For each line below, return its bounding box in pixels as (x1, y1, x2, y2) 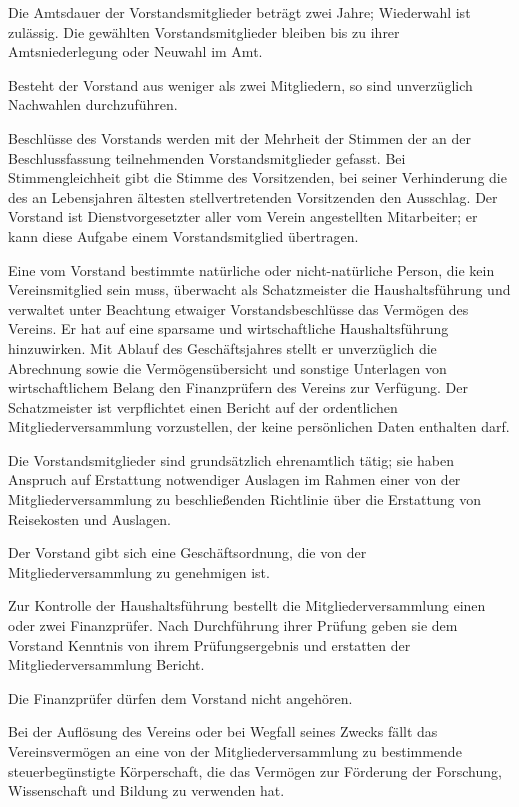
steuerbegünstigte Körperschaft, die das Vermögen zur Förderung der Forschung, (8, 760, 502, 781)
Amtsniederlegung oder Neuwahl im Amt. (8, 41, 263, 62)
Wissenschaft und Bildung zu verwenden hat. (8, 780, 285, 801)
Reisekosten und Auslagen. (8, 508, 171, 529)
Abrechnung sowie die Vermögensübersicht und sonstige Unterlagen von (8, 357, 447, 378)
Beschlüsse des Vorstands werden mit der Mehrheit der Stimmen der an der (8, 127, 471, 148)
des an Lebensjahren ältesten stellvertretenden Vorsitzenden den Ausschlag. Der (8, 186, 498, 207)
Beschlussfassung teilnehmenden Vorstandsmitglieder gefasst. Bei (8, 147, 406, 168)
